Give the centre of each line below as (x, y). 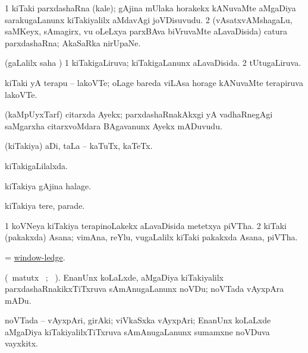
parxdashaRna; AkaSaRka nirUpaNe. (73, 42)
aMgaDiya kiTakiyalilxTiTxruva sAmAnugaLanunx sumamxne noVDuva (137, 331)
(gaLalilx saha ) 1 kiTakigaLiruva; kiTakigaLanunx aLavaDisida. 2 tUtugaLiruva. (153, 63)
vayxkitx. (22, 343)
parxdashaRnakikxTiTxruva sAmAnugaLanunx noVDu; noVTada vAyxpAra (144, 289)
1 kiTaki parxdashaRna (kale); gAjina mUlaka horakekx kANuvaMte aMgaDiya (150, 8)
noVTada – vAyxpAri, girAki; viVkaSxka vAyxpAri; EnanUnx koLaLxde (138, 320)
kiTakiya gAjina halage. (48, 185)
